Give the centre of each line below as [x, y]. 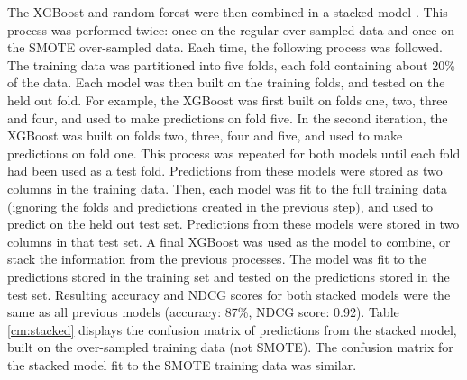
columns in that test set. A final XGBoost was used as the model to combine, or [229, 241]
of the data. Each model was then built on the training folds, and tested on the [226, 82]
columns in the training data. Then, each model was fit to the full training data [227, 188]
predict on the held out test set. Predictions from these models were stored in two [233, 224]
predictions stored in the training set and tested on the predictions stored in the [229, 276]
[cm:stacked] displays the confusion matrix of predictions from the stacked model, [232, 329]
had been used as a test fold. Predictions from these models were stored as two [225, 171]
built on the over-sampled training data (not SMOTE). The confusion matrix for [230, 347]
